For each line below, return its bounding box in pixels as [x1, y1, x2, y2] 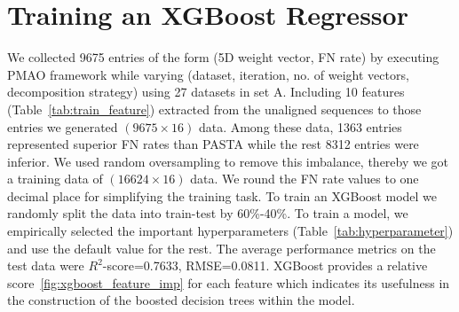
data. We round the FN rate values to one [190, 169, 419, 188]
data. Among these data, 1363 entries [198, 117, 402, 136]
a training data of [7, 169, 103, 188]
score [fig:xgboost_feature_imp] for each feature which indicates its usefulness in [7, 273, 450, 292]
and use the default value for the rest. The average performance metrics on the [7, 238, 436, 257]
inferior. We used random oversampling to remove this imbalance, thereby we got [7, 152, 449, 170]
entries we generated [7, 117, 118, 136]
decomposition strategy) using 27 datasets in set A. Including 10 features [7, 82, 405, 101]
